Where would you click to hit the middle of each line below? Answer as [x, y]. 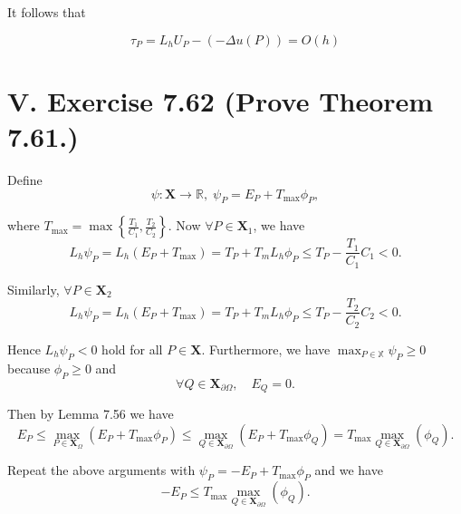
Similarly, [34, 289]
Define [25, 179]
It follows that [47, 12]
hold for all [132, 349]
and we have [349, 470]
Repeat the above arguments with [101, 470]
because [29, 368]
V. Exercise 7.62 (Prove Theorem [221, 100]
